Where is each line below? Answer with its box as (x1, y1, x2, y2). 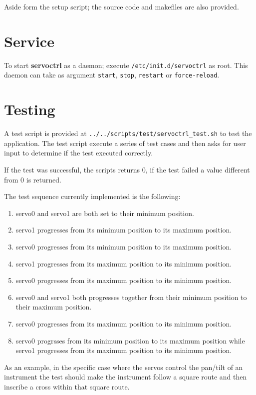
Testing (4, 99, 55, 119)
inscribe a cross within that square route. (4, 381, 130, 391)
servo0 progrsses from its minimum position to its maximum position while (15, 335, 245, 345)
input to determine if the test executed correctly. (4, 147, 153, 158)
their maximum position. (15, 301, 92, 312)
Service (4, 30, 54, 51)
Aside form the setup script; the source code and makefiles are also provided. (4, 1, 239, 11)
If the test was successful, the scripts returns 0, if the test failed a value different (4, 164, 250, 174)
